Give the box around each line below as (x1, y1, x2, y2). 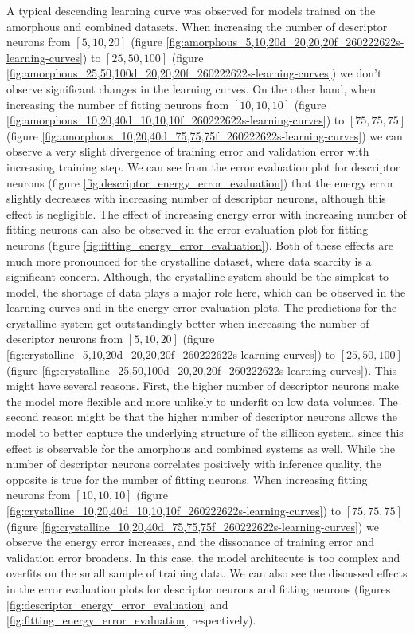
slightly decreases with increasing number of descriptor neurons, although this (6, 190, 386, 207)
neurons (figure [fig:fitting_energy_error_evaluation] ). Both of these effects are (6, 236, 394, 253)
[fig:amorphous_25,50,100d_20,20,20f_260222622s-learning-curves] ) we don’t (6, 65, 382, 81)
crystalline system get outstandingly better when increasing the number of (6, 314, 369, 331)
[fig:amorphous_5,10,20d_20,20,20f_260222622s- (166, 33, 404, 50)
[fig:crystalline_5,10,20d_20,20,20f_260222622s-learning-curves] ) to (6, 346, 336, 363)
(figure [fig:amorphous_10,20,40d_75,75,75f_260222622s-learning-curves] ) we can (6, 127, 403, 144)
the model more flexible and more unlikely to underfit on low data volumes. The (6, 392, 398, 409)
